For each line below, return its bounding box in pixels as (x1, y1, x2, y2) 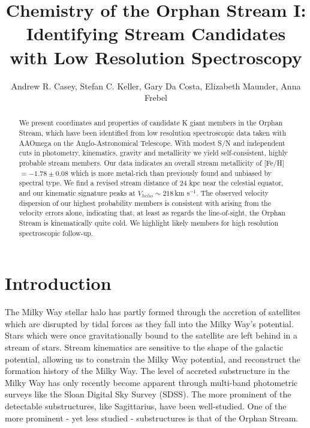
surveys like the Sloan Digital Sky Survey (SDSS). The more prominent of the (5, 388, 291, 400)
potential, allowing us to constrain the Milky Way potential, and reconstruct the (5, 352, 300, 365)
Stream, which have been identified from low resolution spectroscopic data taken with (19, 128, 287, 138)
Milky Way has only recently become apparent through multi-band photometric (5, 376, 298, 388)
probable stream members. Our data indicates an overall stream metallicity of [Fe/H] (19, 158, 285, 168)
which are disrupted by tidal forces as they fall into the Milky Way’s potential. (5, 317, 294, 330)
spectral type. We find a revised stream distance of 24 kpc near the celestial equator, (19, 178, 284, 188)
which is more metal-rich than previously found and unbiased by (70, 167, 272, 178)
